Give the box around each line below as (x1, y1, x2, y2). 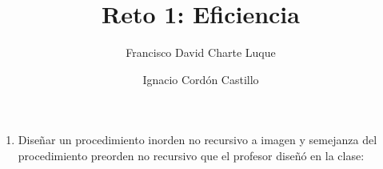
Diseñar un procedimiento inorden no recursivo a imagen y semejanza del (18, 131, 377, 148)
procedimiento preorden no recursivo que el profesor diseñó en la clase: (18, 147, 365, 163)
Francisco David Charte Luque (126, 44, 276, 61)
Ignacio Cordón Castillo (142, 70, 259, 87)
